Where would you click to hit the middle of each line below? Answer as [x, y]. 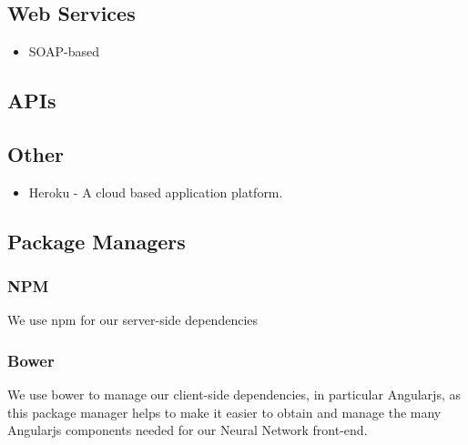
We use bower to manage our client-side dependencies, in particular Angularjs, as [234, 394]
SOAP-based [64, 51]
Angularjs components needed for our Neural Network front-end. [188, 430]
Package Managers [97, 241]
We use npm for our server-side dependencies [133, 320]
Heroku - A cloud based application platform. [156, 192]
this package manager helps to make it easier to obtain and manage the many [224, 412]
